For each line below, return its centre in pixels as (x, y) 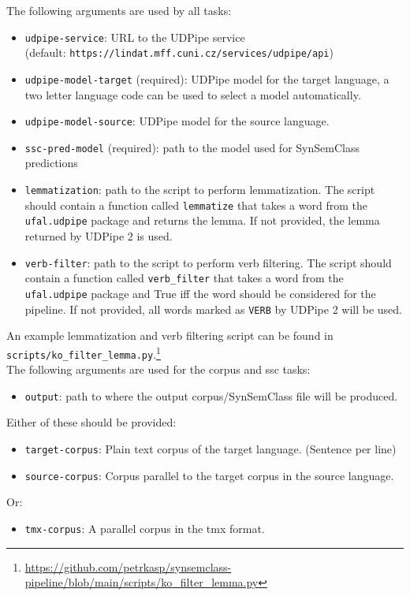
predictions (51, 163)
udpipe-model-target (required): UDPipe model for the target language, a (207, 78)
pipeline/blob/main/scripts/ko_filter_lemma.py (142, 582)
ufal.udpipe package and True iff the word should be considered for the (200, 293)
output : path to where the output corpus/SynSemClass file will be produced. (211, 395)
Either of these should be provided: (91, 422)
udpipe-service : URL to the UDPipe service (135, 37)
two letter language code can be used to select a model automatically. (193, 94)
